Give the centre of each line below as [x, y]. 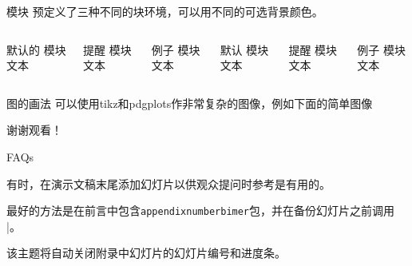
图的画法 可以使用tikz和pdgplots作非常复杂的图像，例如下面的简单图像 [190, 103]
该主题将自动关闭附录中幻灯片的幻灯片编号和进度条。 [146, 253]
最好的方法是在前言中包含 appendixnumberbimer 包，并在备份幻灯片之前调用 [201, 210]
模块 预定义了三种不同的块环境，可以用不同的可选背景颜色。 [165, 11]
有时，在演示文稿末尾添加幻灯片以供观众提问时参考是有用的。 [168, 183]
